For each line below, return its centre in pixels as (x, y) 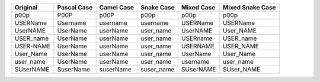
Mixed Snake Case (249, 7)
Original (26, 7)
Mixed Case (198, 7)
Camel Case (117, 7)
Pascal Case (75, 7)
